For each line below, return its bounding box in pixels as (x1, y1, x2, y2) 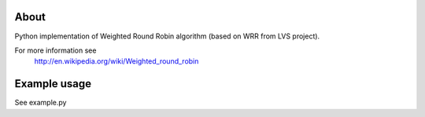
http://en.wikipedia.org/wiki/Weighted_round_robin (34, 57, 199, 66)
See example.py (14, 98, 67, 108)
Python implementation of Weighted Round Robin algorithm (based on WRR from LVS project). (14, 31, 320, 41)
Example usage (14, 77, 92, 90)
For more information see (14, 46, 97, 55)
